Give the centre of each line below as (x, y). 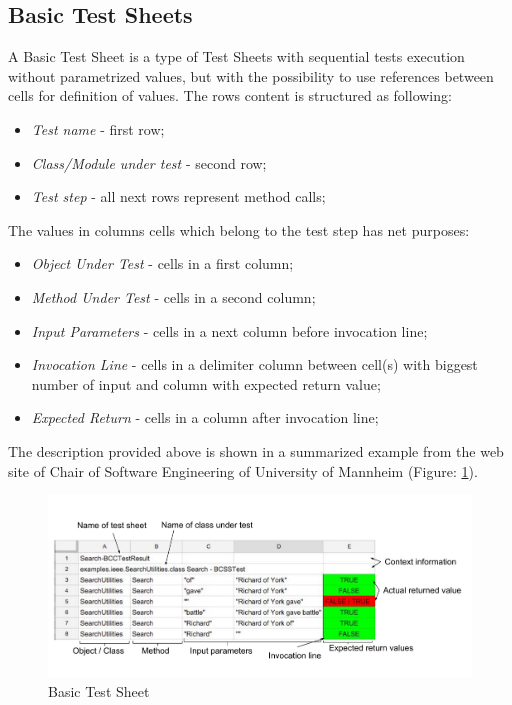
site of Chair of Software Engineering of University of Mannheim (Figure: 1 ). (243, 470)
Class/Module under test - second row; (149, 162)
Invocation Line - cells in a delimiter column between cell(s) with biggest (254, 364)
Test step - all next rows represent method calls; (178, 196)
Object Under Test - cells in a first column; (162, 263)
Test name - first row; (98, 128)
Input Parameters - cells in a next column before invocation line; (229, 330)
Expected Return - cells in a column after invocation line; (205, 417)
